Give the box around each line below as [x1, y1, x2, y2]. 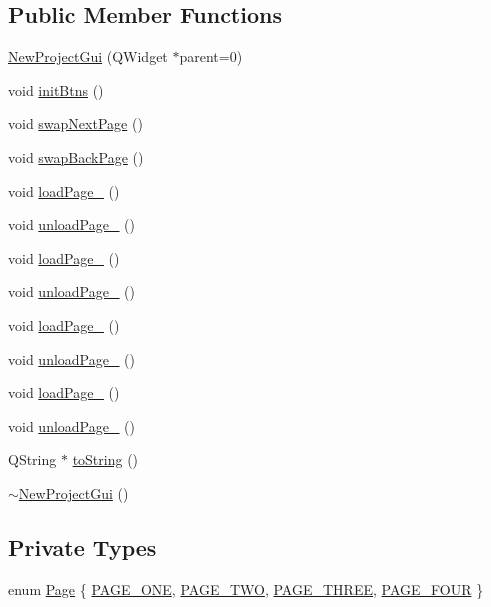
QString [8, 449, 57, 470]
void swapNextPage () [8, 113, 143, 134]
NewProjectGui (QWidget [8, 46, 168, 67]
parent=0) [179, 46, 243, 67]
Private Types [8, 531, 157, 562]
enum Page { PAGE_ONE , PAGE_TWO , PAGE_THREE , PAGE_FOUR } [8, 578, 484, 599]
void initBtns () [8, 79, 104, 100]
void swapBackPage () [8, 146, 144, 167]
